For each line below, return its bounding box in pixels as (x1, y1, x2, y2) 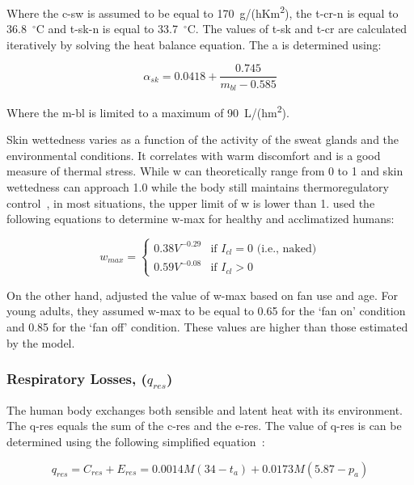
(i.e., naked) (256, 242, 317, 255)
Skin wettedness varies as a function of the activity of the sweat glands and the (6, 131, 399, 148)
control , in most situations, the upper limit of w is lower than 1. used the (6, 194, 375, 211)
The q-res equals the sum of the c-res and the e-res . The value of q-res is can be (6, 417, 402, 434)
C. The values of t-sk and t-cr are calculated (187, 20, 408, 37)
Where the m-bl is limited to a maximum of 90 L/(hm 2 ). (6, 101, 289, 120)
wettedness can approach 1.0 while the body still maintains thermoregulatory (6, 178, 389, 195)
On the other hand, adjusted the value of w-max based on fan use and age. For (6, 286, 398, 303)
